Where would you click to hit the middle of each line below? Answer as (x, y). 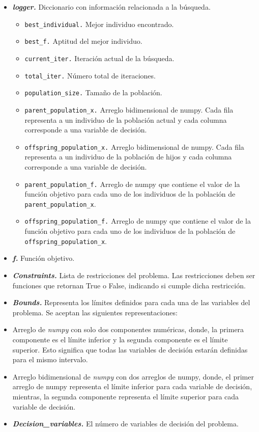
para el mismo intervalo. (50, 359)
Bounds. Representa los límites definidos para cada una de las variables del (131, 302)
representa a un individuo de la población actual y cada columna (126, 119)
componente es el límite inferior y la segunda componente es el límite (120, 339)
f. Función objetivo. (44, 258)
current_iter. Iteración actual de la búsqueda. (99, 58)
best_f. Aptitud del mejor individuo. (83, 41)
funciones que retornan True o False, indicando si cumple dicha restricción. (129, 285)
